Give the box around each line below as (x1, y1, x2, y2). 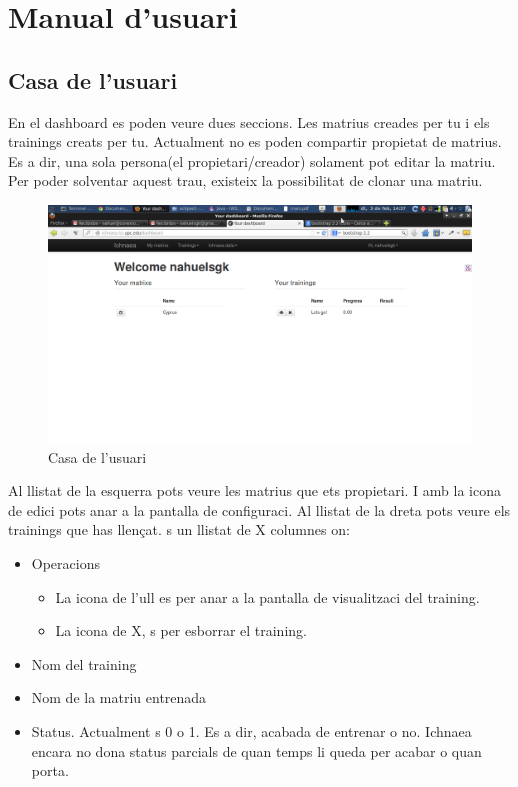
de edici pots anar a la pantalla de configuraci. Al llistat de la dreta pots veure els (8, 499, 511, 520)
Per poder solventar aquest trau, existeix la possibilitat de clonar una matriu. (8, 170, 483, 191)
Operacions (31, 553, 100, 573)
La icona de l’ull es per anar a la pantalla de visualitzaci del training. (55, 586, 480, 607)
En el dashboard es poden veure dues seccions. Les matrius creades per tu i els (8, 111, 490, 132)
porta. (31, 760, 69, 781)
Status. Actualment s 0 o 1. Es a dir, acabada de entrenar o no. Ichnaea (31, 720, 472, 741)
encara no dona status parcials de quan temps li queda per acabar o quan (31, 740, 482, 761)
